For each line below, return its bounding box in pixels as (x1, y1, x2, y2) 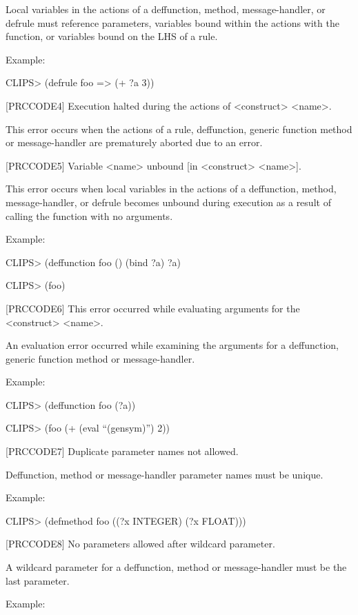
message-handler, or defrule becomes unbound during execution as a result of (6, 194, 331, 209)
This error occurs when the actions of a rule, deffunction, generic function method (6, 121, 352, 136)
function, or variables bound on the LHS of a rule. (6, 29, 218, 43)
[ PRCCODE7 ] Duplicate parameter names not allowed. (6, 444, 239, 458)
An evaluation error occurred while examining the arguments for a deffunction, (6, 338, 339, 352)
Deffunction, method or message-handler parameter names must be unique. (6, 467, 324, 481)
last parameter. (6, 573, 70, 587)
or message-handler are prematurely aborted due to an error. (6, 135, 263, 150)
